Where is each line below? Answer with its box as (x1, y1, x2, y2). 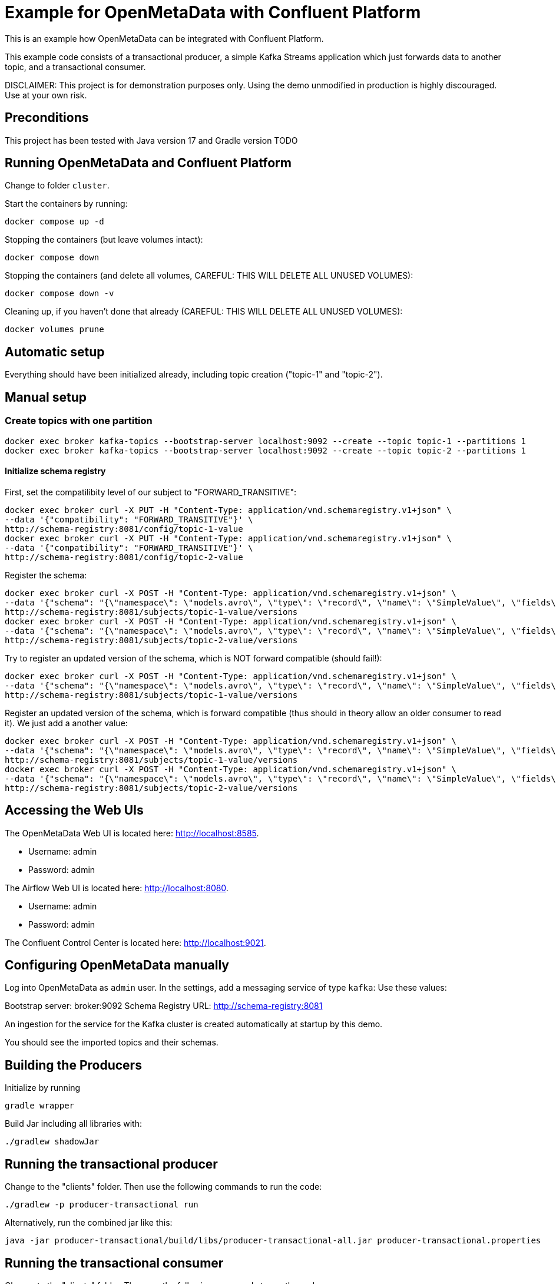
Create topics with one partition (5, 415, 153, 427)
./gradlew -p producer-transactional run (5, 1200, 198, 1210)
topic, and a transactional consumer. (5, 61, 146, 72)
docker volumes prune (5, 325, 104, 335)
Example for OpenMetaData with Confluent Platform (5, 2, 421, 22)
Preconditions (5, 110, 89, 125)
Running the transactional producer (5, 1156, 218, 1172)
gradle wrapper (5, 1101, 75, 1111)
